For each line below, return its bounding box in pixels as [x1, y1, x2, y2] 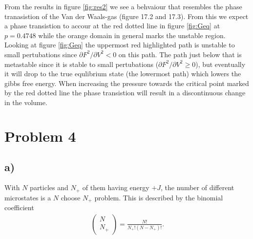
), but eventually [195, 59, 246, 69]
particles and [30, 182, 68, 193]
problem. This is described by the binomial [94, 192, 223, 202]
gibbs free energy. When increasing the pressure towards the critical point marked [4, 78, 249, 88]
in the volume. [4, 97, 47, 107]
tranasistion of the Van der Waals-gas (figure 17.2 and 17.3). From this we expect [4, 11, 249, 21]
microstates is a [4, 192, 51, 202]
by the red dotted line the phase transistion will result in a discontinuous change [4, 87, 246, 98]
